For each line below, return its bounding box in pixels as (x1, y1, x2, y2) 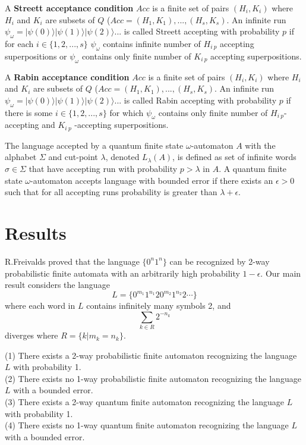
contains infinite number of (103, 37, 201, 49)
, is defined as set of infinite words (172, 151, 296, 163)
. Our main (260, 267, 301, 279)
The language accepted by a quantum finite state (5, 139, 184, 151)
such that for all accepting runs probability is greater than (5, 186, 217, 198)
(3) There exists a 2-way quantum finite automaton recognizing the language (5, 396, 284, 408)
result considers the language (5, 278, 110, 291)
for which (109, 106, 144, 118)
